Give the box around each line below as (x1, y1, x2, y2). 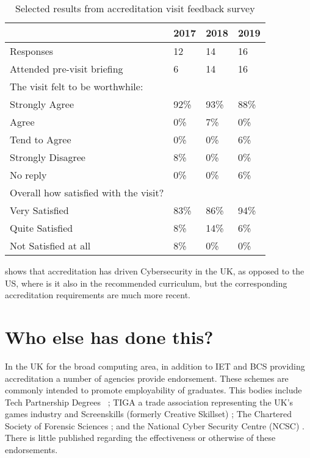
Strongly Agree (10, 97, 74, 111)
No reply (10, 168, 47, 182)
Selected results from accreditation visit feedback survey (15, 1, 255, 15)
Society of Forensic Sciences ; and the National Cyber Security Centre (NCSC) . (5, 419, 305, 432)
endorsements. (5, 443, 58, 456)
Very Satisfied (10, 203, 69, 217)
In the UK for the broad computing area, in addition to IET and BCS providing (5, 359, 305, 372)
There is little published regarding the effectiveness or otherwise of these (5, 431, 276, 444)
